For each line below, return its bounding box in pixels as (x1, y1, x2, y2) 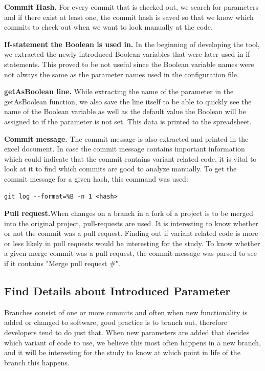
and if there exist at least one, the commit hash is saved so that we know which (4, 11, 254, 22)
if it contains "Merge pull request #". (4, 258, 120, 269)
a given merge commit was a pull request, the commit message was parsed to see (4, 248, 257, 258)
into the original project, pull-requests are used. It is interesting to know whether (4, 217, 258, 228)
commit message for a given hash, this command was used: (4, 173, 188, 184)
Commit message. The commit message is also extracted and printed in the (4, 133, 249, 144)
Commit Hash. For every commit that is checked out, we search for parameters (4, 2, 258, 12)
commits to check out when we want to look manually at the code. (4, 21, 213, 32)
